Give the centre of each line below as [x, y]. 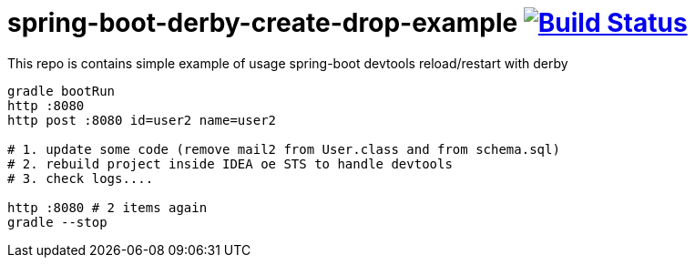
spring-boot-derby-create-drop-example [263, 23]
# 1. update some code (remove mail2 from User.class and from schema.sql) [284, 149]
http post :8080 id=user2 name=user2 [142, 120]
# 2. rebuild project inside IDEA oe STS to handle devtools [230, 163]
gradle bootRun [61, 91]
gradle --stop [57, 222]
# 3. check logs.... [81, 178]
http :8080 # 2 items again [107, 207]
